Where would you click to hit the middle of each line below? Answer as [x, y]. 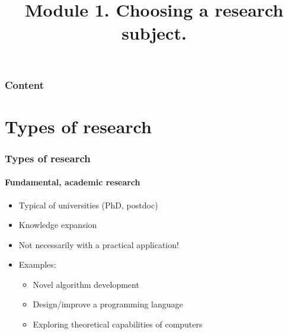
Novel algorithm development [86, 284]
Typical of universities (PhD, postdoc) [88, 205]
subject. [154, 33]
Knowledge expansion [58, 225]
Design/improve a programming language [108, 304]
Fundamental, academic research [73, 182]
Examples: [37, 264]
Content [25, 84]
